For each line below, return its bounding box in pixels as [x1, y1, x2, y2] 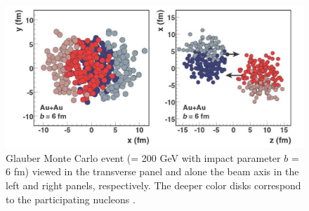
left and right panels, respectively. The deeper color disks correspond [6, 178, 301, 193]
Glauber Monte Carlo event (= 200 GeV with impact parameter [6, 150, 281, 165]
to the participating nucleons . [6, 191, 136, 206]
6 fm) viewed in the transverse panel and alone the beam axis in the [6, 164, 299, 179]
